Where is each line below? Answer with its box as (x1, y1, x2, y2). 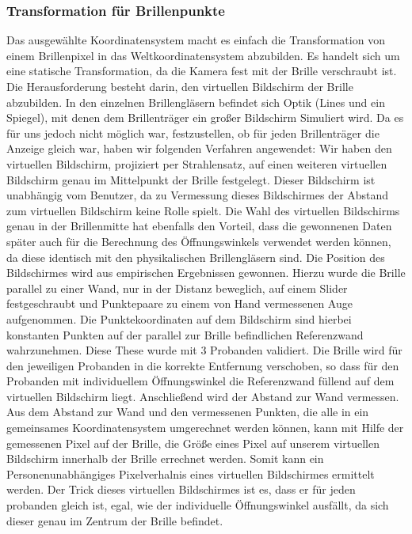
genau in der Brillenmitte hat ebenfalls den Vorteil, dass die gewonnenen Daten (6, 218, 392, 234)
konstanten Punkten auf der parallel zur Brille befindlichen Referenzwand (6, 326, 364, 343)
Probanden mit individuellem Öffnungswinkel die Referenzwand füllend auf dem (6, 373, 395, 389)
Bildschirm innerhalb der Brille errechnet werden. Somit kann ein (6, 450, 324, 467)
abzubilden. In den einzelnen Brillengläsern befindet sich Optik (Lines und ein (6, 93, 385, 110)
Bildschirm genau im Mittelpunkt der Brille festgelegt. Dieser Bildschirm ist (6, 171, 376, 187)
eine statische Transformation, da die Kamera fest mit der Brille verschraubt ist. (6, 62, 397, 79)
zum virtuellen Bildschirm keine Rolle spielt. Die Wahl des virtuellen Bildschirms (6, 202, 400, 218)
